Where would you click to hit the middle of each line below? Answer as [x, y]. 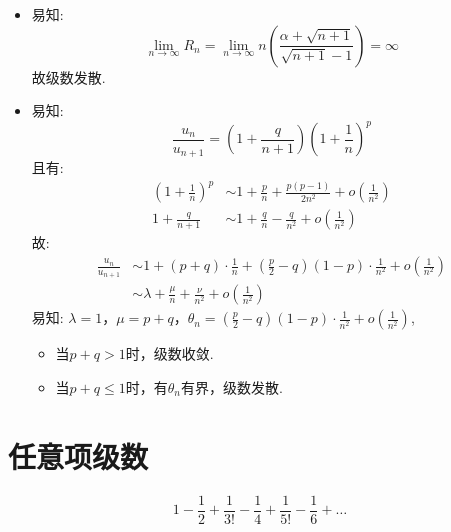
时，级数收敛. [169, 353]
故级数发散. [68, 76]
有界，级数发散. [231, 386]
